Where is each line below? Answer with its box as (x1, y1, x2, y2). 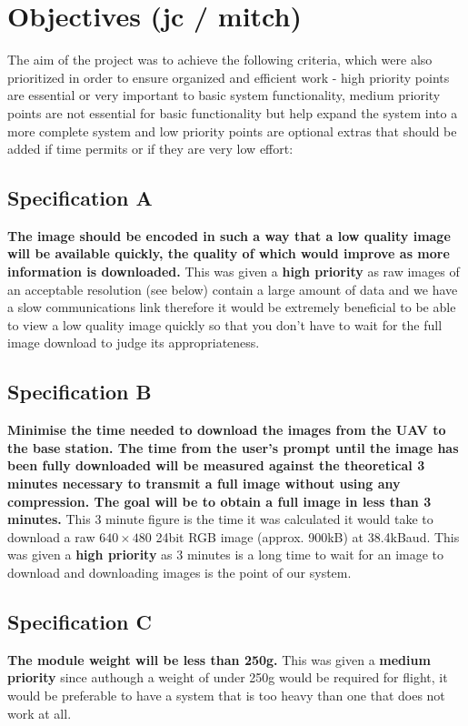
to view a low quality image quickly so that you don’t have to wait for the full (7, 315, 443, 334)
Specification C (7, 607, 152, 635)
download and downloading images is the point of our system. (7, 563, 352, 581)
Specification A (7, 184, 153, 212)
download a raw (7, 527, 95, 546)
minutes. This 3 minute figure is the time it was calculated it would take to (7, 509, 433, 529)
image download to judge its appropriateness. (7, 333, 260, 352)
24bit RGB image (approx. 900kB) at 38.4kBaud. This (155, 527, 460, 546)
